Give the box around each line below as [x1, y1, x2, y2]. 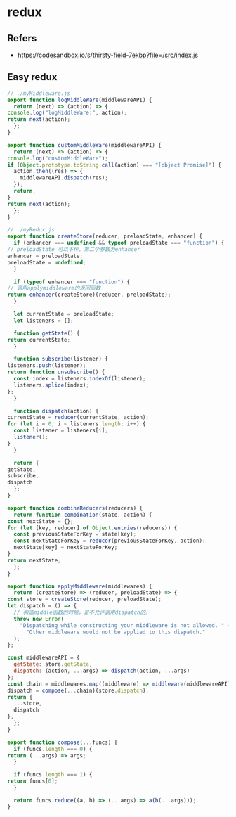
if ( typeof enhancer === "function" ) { [13, 278, 131, 285]
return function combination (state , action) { [13, 511, 152, 518]
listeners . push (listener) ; [7, 362, 86, 369]
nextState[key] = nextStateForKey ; [13, 544, 118, 551]
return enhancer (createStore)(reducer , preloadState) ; [7, 291, 171, 299]
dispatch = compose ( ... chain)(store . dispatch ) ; [7, 687, 150, 694]
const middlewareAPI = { [7, 655, 80, 662]
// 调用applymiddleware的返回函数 [7, 285, 101, 292]
